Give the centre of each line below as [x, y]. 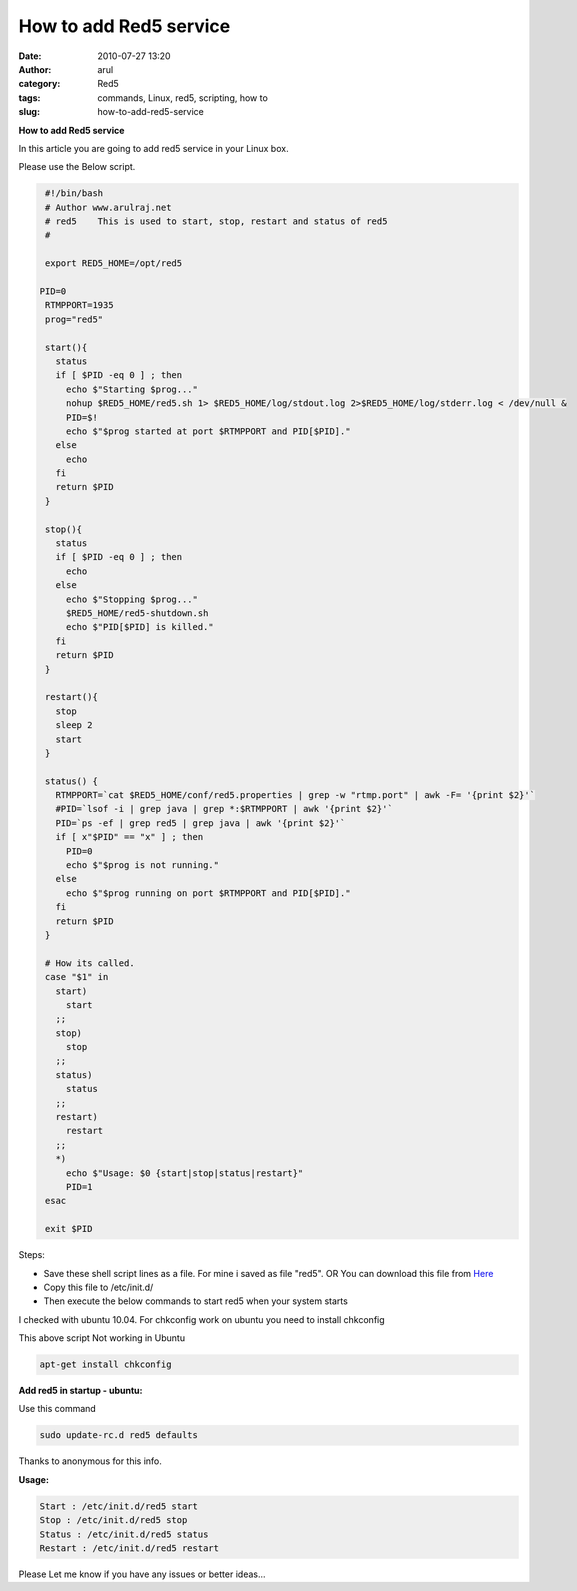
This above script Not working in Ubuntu [101, 1338]
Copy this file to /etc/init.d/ [98, 1287]
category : [39, 84]
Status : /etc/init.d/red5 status [124, 1534]
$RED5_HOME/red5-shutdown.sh [137, 613]
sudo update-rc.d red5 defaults [119, 1435]
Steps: [31, 1255]
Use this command [57, 1409]
